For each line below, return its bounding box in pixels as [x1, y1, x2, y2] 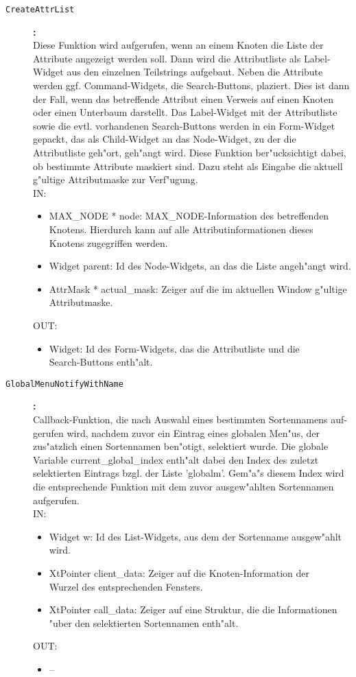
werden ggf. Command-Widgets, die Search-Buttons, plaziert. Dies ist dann [33, 78, 350, 93]
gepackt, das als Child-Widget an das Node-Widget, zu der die [33, 132, 296, 146]
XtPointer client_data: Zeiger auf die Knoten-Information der [49, 565, 309, 580]
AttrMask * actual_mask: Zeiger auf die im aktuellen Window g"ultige [49, 281, 347, 296]
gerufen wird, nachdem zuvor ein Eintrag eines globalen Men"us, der [33, 425, 320, 440]
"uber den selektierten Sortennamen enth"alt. [49, 615, 239, 630]
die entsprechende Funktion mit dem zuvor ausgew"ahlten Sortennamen [33, 479, 334, 493]
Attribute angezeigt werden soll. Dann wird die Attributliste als [33, 51, 301, 65]
